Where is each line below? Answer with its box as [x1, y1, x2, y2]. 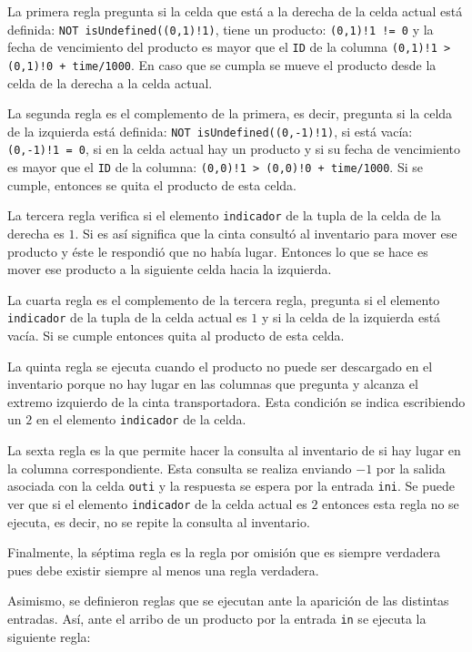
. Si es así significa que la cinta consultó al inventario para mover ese [75, 223, 457, 242]
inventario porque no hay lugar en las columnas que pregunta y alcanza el [7, 374, 418, 393]
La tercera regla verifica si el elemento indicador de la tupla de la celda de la [7, 206, 441, 225]
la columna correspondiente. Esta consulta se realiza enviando [7, 458, 352, 477]
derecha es [7, 223, 65, 242]
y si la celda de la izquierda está [261, 308, 441, 327]
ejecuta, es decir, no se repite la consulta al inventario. [7, 512, 310, 531]
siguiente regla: [7, 627, 91, 646]
